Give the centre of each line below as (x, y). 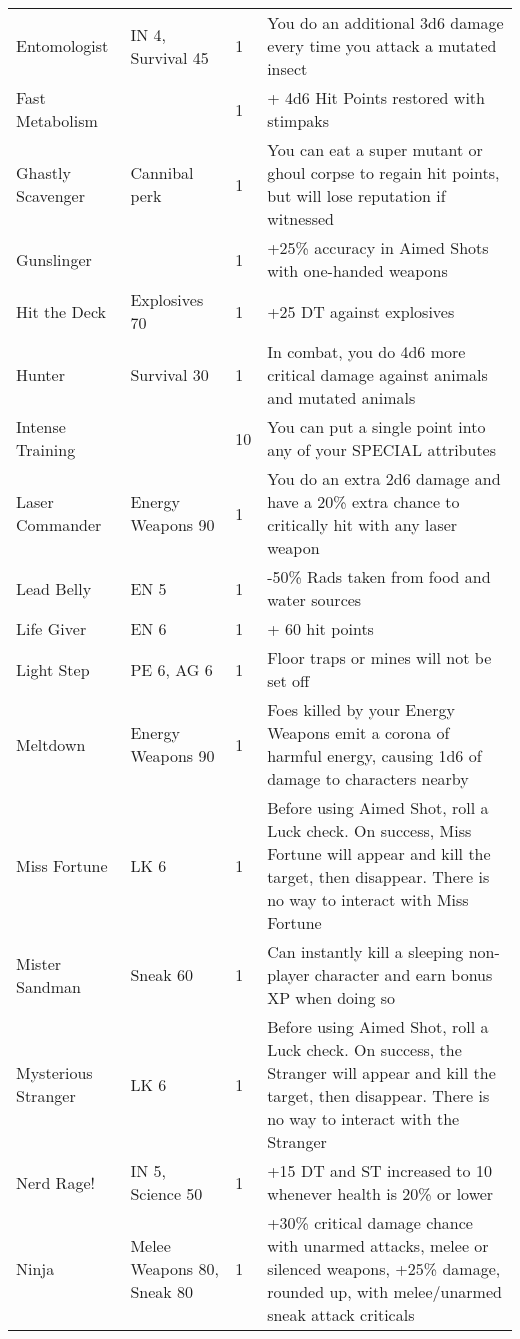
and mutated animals (341, 397)
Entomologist (62, 45)
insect (287, 68)
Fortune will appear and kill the (379, 853)
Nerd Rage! (55, 1182)
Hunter (40, 374)
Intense (41, 426)
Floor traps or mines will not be (379, 657)
